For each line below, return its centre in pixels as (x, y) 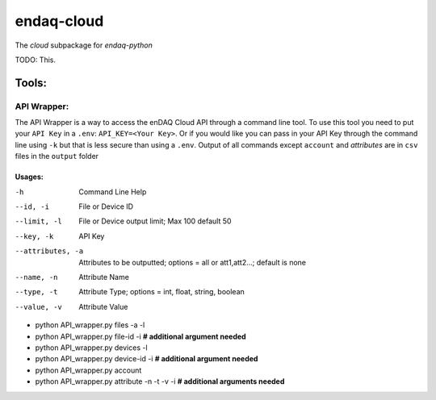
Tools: (31, 83)
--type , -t (36, 292)
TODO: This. (36, 60)
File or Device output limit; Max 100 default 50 (155, 221)
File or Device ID (106, 206)
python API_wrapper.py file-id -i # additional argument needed (140, 336)
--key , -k (34, 236)
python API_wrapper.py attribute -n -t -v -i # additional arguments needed (160, 381)
